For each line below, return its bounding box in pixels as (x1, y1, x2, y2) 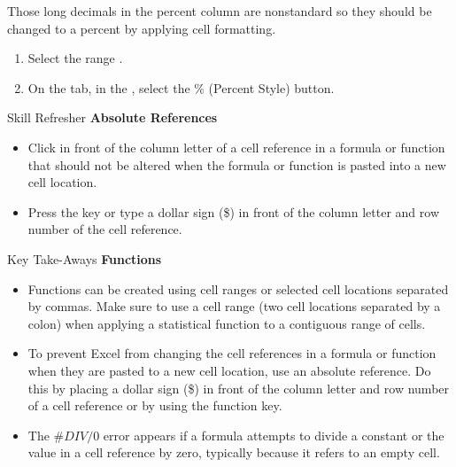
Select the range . (27, 49, 123, 67)
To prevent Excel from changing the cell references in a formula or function (27, 344, 437, 362)
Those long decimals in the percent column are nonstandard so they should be (7, 2, 432, 19)
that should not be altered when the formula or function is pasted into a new (27, 155, 446, 174)
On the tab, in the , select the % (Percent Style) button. (27, 78, 335, 97)
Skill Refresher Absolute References (7, 108, 218, 127)
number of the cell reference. (27, 220, 182, 238)
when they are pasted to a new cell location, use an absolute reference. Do (27, 361, 431, 379)
